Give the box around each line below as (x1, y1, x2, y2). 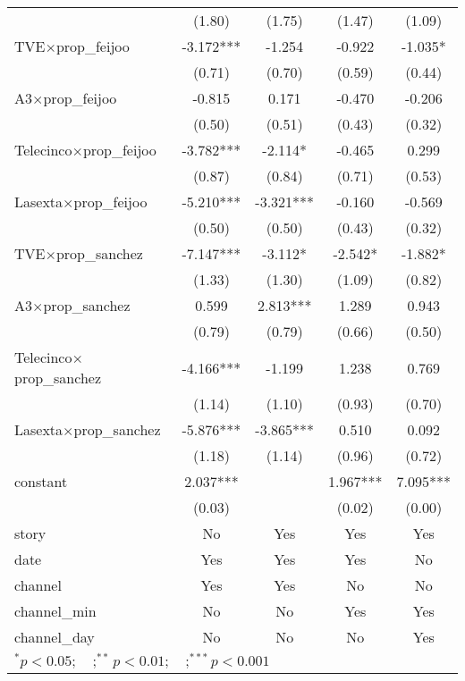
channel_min (14, 601, 97, 621)
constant (14, 471, 68, 492)
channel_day (14, 626, 95, 647)
